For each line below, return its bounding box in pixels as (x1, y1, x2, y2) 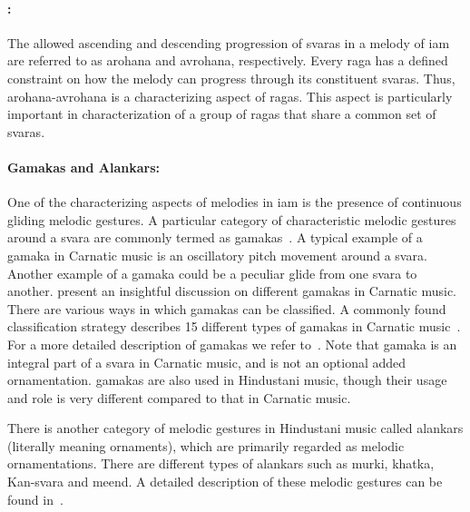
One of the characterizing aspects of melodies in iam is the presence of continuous (7, 192, 462, 212)
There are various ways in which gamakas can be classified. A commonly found (7, 299, 446, 318)
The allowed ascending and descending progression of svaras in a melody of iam (7, 33, 450, 52)
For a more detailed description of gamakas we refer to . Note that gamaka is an (7, 334, 457, 353)
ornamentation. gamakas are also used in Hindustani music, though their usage (7, 370, 447, 389)
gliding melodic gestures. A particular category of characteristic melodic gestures (7, 210, 456, 229)
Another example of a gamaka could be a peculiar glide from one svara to (7, 263, 417, 282)
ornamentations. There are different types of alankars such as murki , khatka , (7, 454, 435, 473)
